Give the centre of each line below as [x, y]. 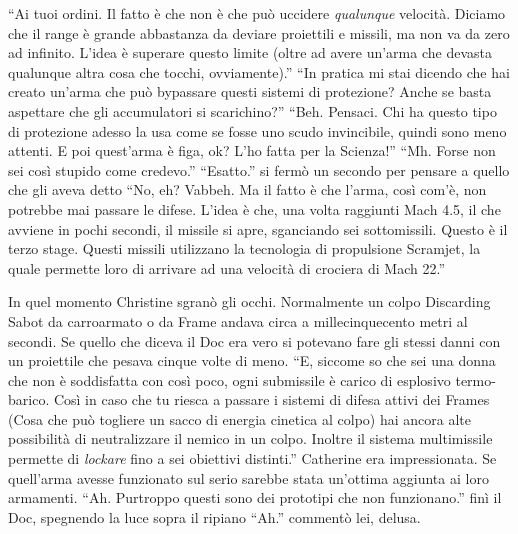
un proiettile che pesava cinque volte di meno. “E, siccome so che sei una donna [252, 360]
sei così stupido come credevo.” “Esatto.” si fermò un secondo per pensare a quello [259, 169]
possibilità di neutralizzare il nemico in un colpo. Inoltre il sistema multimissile [250, 438]
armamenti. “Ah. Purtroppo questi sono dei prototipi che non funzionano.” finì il [255, 497]
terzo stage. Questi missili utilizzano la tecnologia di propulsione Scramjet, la [244, 248]
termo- [475, 379]
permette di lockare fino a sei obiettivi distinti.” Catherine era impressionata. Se [252, 458]
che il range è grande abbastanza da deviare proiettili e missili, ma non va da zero [259, 32]
